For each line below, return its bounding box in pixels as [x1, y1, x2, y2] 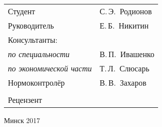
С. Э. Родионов [99, 5, 152, 17]
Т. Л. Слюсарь [99, 63, 150, 74]
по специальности [8, 48, 70, 60]
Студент [8, 5, 36, 17]
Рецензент [8, 94, 42, 105]
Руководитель [8, 20, 54, 31]
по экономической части [8, 63, 92, 74]
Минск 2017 [4, 115, 40, 125]
